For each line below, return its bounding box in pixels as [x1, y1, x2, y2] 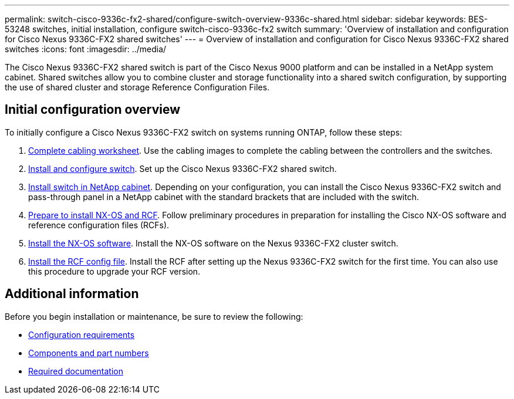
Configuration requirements [28, 329, 135, 340]
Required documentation [28, 366, 124, 376]
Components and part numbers [28, 347, 149, 358]
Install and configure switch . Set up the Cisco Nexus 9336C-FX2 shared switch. [28, 163, 337, 174]
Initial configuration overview [5, 102, 180, 117]
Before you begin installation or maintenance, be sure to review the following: [5, 311, 303, 322]
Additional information [5, 286, 139, 302]
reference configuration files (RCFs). [28, 219, 170, 230]
